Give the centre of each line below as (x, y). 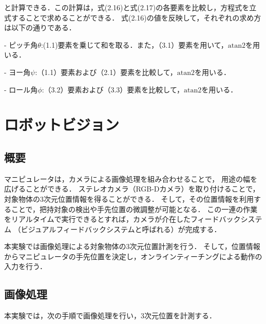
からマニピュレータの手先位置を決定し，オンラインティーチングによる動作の (133, 256)
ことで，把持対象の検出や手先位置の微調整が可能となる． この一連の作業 (134, 209)
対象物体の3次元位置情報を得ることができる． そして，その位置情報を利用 (129, 198)
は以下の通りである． (40, 27)
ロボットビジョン (62, 125)
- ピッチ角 (21, 44)
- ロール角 (21, 89)
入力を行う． (25, 266)
